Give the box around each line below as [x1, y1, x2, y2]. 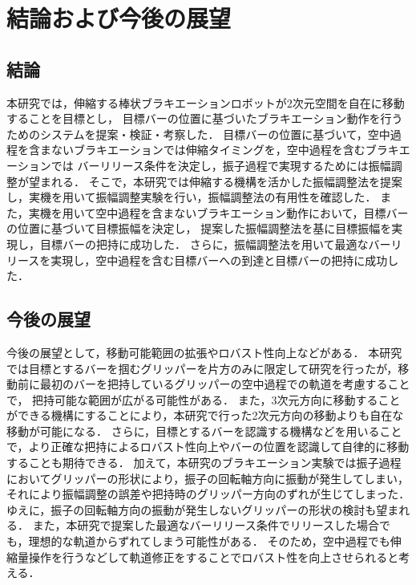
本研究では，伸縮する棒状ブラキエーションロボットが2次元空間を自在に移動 [6, 94, 405, 111]
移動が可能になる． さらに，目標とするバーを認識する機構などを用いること [6, 422, 402, 439]
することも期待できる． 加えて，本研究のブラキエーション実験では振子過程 [6, 454, 402, 471]
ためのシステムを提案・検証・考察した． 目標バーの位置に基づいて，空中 [6, 125, 390, 142]
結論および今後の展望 [6, 2, 232, 35]
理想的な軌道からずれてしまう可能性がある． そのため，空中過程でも [28, 533, 390, 550]
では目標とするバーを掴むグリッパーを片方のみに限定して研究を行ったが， [6, 360, 398, 376]
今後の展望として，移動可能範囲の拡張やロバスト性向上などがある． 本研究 [6, 343, 402, 360]
